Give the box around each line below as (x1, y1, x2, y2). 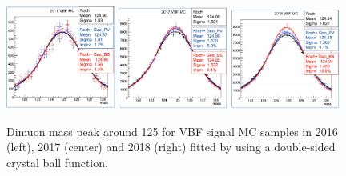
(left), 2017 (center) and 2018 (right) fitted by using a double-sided (6, 138, 336, 155)
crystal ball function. (6, 154, 108, 171)
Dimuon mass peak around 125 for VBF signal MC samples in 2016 (6, 122, 338, 139)
